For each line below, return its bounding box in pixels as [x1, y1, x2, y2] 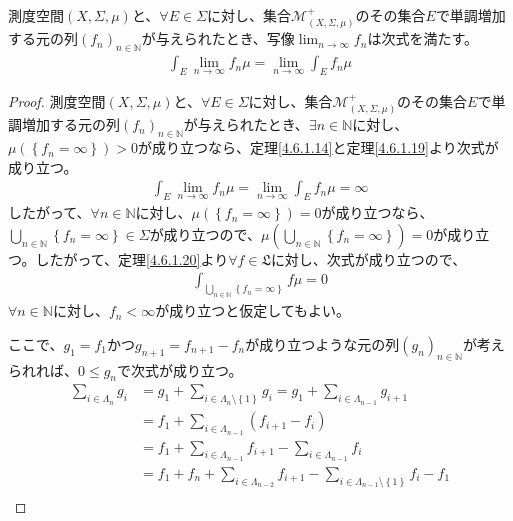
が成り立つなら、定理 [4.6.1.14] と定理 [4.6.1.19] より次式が [138, 137, 499, 158]
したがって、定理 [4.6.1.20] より [35, 248, 229, 269]
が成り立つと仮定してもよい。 [155, 300, 351, 321]
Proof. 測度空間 [8, 91, 106, 112]
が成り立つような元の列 [245, 333, 400, 354]
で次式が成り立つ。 [117, 359, 243, 380]
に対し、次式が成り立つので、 [270, 248, 467, 269]
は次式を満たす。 [367, 28, 479, 49]
